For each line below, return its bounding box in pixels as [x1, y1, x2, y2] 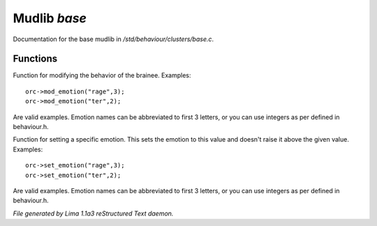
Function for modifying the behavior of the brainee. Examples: [13, 71, 191, 80]
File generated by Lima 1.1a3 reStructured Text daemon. [13, 209, 174, 218]
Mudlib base [13, 10, 87, 26]
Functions [13, 53, 58, 65]
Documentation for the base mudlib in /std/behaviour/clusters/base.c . [13, 35, 214, 43]
